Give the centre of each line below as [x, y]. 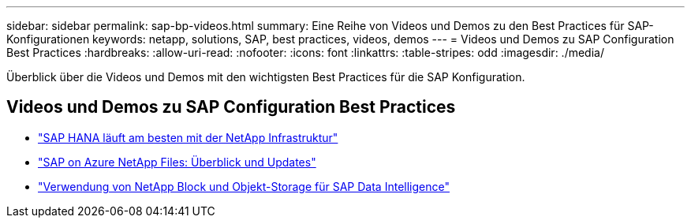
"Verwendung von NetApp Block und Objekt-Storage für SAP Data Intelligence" [244, 186]
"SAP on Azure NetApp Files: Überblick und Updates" [177, 162]
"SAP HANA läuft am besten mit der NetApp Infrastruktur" [188, 137]
